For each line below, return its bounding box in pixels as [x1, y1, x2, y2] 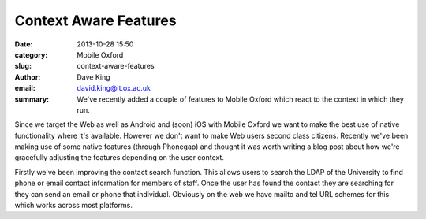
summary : [14, 95, 50, 104]
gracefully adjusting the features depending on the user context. [14, 153, 225, 162]
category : [14, 50, 48, 59]
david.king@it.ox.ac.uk [77, 84, 151, 93]
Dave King [77, 72, 110, 82]
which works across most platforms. [14, 201, 133, 210]
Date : [14, 39, 33, 49]
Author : [14, 72, 41, 82]
